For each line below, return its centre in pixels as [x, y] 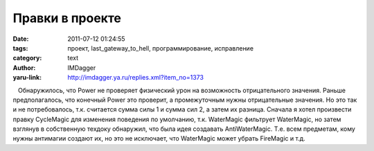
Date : [21, 39]
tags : [20, 48]
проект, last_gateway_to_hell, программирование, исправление [161, 48]
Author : [24, 68]
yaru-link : [27, 78]
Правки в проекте [67, 18]
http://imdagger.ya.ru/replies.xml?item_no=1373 [136, 78]
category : [27, 58]
